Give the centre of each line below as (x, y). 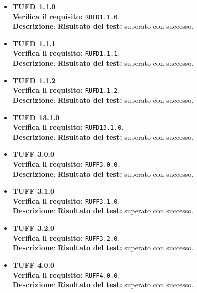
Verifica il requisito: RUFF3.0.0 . (66, 163)
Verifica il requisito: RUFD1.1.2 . (66, 90)
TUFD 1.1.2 (34, 80)
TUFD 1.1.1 (34, 43)
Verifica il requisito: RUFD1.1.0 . (66, 16)
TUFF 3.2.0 (33, 228)
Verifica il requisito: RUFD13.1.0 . (68, 127)
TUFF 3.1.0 (33, 191)
